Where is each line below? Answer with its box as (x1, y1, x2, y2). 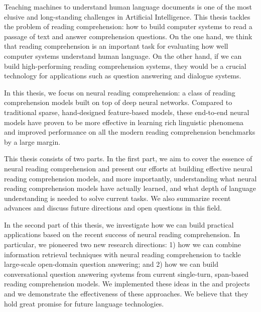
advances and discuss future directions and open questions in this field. (4, 202, 222, 213)
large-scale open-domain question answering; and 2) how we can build (4, 259, 218, 269)
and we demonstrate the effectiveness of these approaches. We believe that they (4, 288, 248, 299)
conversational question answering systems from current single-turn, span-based (4, 268, 249, 279)
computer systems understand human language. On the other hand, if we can (4, 50, 242, 61)
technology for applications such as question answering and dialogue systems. (4, 70, 241, 81)
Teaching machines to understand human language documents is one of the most (4, 2, 252, 12)
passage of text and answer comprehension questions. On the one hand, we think (4, 31, 252, 41)
